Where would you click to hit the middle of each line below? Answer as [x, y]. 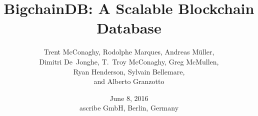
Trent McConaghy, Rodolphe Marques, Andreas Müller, [129, 52]
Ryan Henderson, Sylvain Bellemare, [129, 71]
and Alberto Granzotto [129, 81]
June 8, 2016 [129, 98]
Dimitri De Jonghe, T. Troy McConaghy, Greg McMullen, [129, 61]
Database [129, 28]
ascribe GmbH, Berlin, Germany [129, 108]
